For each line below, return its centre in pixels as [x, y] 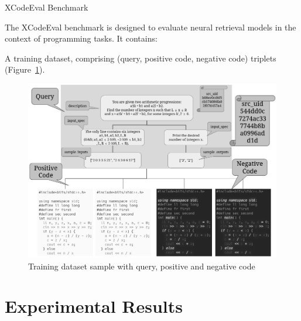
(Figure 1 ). [25, 69]
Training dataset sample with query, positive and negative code [142, 266]
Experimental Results [94, 306]
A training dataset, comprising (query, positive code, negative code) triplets [141, 58]
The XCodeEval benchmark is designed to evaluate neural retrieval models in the [150, 27]
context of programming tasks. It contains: [81, 38]
